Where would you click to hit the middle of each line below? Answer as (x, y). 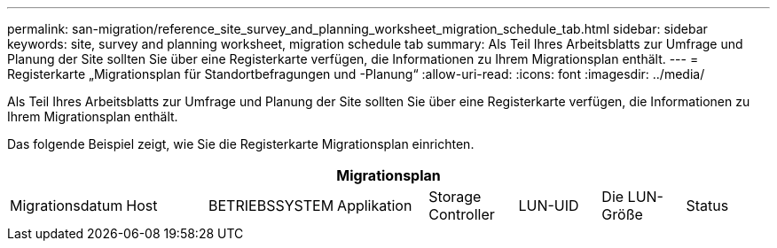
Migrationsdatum (67, 205)
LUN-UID (549, 205)
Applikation (375, 205)
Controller (462, 214)
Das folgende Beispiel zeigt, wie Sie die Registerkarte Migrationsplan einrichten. (241, 144)
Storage (455, 197)
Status (707, 205)
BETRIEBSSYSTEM (271, 205)
